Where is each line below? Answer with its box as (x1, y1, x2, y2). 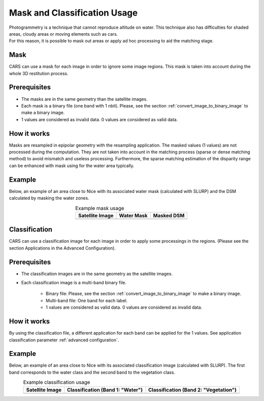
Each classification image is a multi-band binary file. (21, 280, 127, 286)
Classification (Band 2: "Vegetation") (148, 386, 237, 393)
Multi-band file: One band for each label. (45, 297, 128, 303)
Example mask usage (75, 205, 125, 211)
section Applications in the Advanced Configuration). (9, 245, 116, 251)
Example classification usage (23, 379, 90, 386)
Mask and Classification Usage (9, 7, 138, 18)
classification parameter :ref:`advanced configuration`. (9, 337, 119, 343)
